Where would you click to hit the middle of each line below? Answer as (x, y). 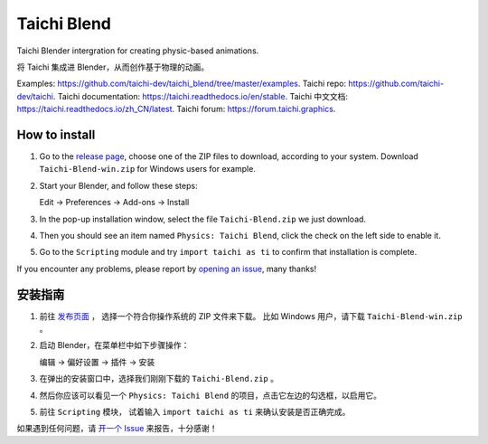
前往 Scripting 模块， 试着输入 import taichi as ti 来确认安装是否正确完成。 (195, 412)
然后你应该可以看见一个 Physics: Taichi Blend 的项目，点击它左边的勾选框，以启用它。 (210, 395)
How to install (56, 134)
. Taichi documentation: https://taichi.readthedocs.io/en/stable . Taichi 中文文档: (200, 96)
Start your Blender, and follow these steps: (118, 185)
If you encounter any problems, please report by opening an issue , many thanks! (166, 269)
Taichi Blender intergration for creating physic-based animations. (138, 51)
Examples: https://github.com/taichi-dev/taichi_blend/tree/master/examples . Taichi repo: (182, 84)
